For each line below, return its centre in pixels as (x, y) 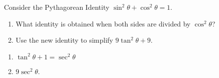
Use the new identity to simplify (64, 40)
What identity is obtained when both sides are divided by (103, 23)
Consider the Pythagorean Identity (57, 7)
